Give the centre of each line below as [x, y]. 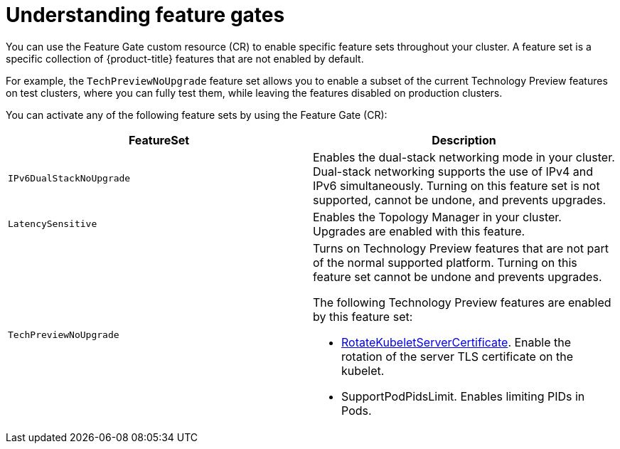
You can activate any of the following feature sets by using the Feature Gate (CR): [197, 115]
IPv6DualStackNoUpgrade [69, 179]
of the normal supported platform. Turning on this [445, 262]
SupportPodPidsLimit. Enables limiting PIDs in [463, 396]
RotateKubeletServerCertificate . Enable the [456, 342]
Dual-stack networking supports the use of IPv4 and [453, 171]
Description [464, 140]
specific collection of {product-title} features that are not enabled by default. [185, 58]
